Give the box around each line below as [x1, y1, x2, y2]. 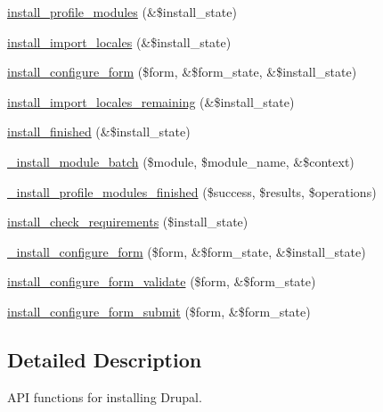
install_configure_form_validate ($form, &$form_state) [7, 272, 316, 291]
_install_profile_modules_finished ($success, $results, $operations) [7, 182, 377, 201]
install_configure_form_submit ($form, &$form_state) [7, 301, 311, 320]
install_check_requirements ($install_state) [7, 212, 249, 231]
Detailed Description [7, 345, 202, 373]
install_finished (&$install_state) [7, 122, 191, 141]
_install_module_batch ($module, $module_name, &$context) [7, 152, 354, 170]
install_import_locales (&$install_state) [7, 32, 232, 51]
